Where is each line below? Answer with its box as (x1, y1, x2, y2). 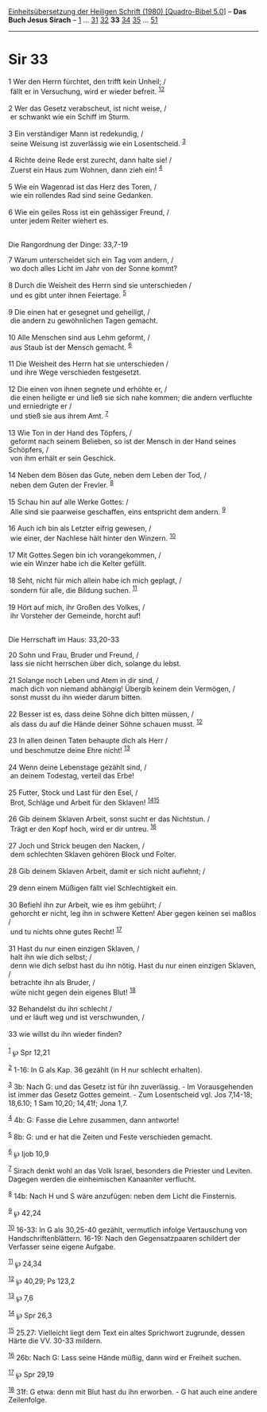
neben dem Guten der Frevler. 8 (10, 479, 114, 490)
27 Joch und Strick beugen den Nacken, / (8, 841, 145, 851)
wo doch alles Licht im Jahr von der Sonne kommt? (10, 263, 178, 273)
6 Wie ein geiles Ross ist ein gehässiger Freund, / (8, 207, 169, 217)
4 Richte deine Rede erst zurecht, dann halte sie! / (8, 155, 172, 165)
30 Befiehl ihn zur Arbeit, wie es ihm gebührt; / (8, 900, 161, 910)
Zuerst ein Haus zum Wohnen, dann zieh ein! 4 (10, 164, 163, 174)
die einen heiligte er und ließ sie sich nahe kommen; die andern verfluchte (10, 393, 253, 402)
